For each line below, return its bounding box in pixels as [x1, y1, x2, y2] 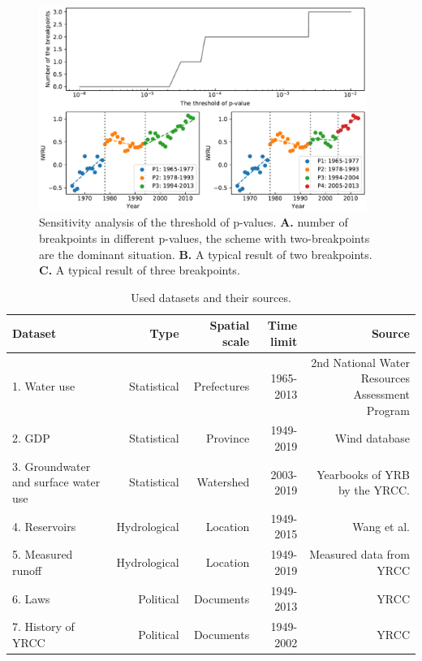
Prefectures [193, 378, 250, 395]
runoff [12, 561, 42, 578]
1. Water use [12, 378, 75, 395]
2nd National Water [311, 353, 410, 370]
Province [206, 430, 250, 447]
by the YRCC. [338, 482, 410, 499]
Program [366, 401, 410, 418]
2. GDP [12, 430, 50, 447]
